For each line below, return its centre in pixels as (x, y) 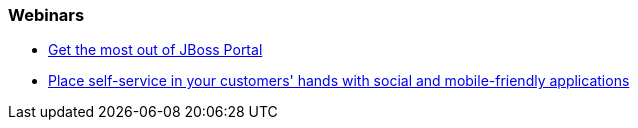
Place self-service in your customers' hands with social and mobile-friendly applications (339, 81)
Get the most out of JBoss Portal (155, 50)
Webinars (46, 15)
